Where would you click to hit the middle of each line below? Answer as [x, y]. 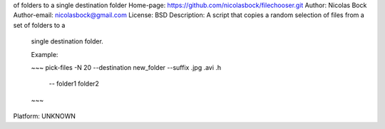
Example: [45, 54]
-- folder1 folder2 [74, 84]
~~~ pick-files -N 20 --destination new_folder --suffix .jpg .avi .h [126, 67]
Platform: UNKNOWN [45, 116]
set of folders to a [39, 25]
